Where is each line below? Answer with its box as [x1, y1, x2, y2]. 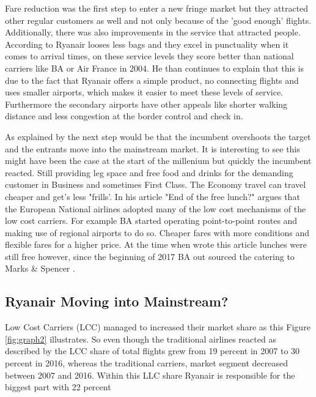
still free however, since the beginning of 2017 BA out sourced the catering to [5, 250, 295, 262]
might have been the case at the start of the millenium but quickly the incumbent [5, 154, 312, 167]
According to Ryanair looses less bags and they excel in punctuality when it [5, 37, 289, 50]
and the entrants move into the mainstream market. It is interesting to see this [5, 142, 300, 155]
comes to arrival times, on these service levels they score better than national [5, 50, 294, 62]
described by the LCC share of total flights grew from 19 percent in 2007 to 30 [5, 344, 300, 357]
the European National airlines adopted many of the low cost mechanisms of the [5, 202, 306, 215]
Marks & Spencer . [5, 262, 75, 275]
